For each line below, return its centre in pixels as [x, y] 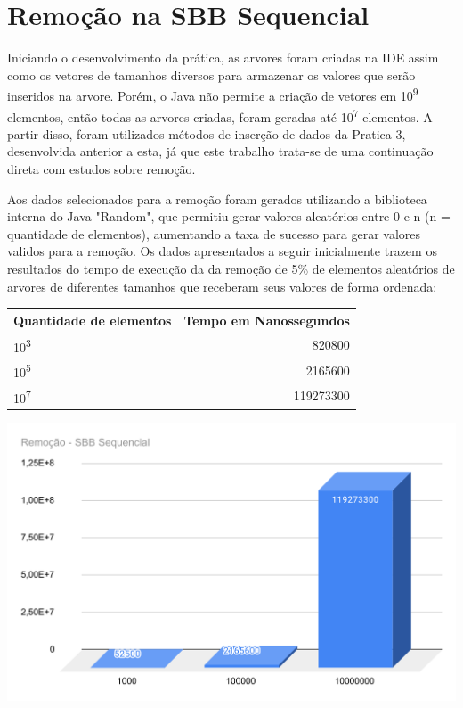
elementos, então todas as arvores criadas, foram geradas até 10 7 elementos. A [220, 115]
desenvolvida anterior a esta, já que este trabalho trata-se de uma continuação [220, 151]
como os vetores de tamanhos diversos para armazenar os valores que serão [211, 74]
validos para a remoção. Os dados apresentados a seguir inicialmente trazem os [222, 251]
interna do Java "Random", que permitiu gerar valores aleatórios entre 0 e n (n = [229, 216]
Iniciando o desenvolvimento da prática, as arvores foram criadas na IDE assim [223, 58]
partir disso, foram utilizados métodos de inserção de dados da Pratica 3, [207, 133]
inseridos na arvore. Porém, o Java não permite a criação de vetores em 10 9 [213, 94]
